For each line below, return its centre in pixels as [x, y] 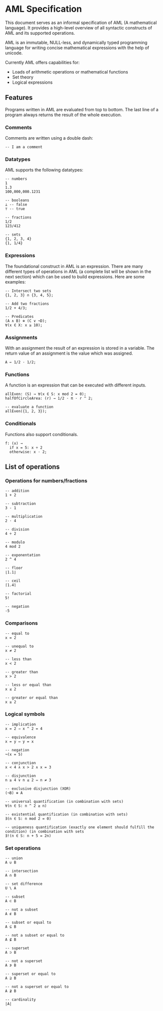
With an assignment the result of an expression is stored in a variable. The [80, 348]
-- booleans [17, 200]
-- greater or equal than [31, 698]
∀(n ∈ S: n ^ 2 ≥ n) [26, 806]
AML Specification [44, 9]
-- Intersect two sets [28, 291]
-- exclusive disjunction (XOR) [38, 789]
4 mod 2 [13, 547]
